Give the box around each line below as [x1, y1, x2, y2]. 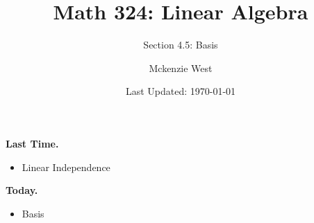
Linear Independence [22, 159, 110, 174]
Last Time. [6, 136, 59, 150]
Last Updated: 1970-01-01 [125, 84, 236, 98]
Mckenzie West [149, 60, 213, 75]
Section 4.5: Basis [143, 37, 218, 52]
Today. [6, 183, 38, 197]
